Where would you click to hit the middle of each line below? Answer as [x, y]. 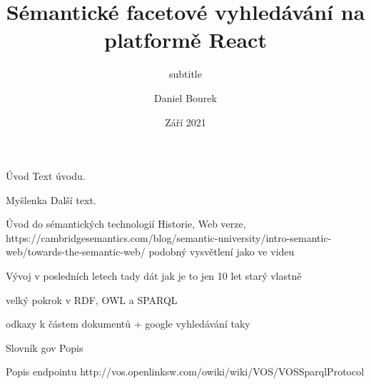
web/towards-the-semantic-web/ [76, 252]
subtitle [185, 74]
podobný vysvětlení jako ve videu [222, 252]
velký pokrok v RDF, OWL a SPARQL [92, 299]
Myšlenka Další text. [51, 199]
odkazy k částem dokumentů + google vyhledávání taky [128, 324]
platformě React [185, 40]
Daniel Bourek [185, 97]
